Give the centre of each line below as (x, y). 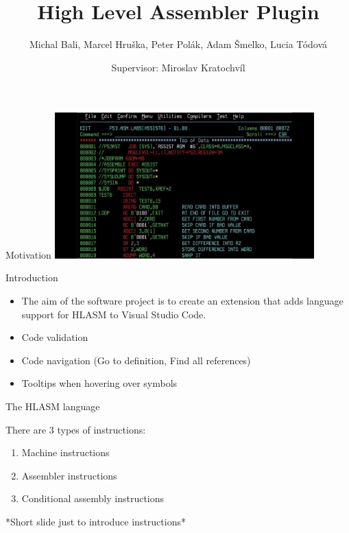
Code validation (55, 337)
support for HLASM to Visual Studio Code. (114, 314)
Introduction (32, 277)
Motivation (28, 254)
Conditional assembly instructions (93, 498)
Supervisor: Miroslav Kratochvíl (178, 67)
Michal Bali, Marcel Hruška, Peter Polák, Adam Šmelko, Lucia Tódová (178, 44)
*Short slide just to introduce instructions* (96, 522)
